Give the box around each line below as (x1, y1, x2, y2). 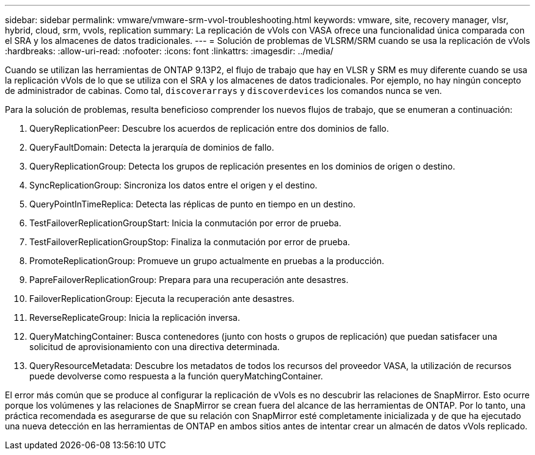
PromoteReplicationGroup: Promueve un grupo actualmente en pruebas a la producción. (29, 256, 385, 266)
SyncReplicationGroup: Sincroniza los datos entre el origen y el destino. (29, 180, 318, 190)
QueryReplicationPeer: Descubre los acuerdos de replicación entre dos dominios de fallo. (29, 123, 389, 134)
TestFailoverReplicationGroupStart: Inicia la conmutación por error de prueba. (29, 218, 341, 228)
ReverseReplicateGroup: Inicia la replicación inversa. (29, 312, 241, 323)
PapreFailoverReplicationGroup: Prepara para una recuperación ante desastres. (29, 274, 349, 285)
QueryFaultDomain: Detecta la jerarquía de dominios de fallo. (29, 142, 274, 152)
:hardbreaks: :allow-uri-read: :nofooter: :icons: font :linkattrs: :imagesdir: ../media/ (5, 46, 333, 56)
